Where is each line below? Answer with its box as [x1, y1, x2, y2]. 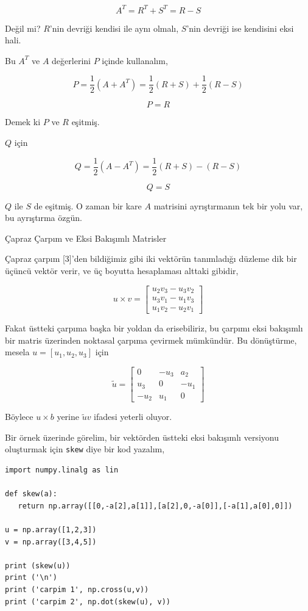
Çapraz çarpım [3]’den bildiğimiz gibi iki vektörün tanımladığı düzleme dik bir [5, 252, 297, 265]
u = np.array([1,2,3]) [5, 526, 97, 535]
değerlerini [52, 54, 91, 67]
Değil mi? [5, 21, 41, 34]
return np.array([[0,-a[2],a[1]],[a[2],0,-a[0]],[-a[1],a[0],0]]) [18, 501, 293, 510]
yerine [57, 410, 79, 423]
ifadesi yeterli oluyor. [94, 410, 172, 423]
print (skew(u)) [5, 561, 71, 570]
